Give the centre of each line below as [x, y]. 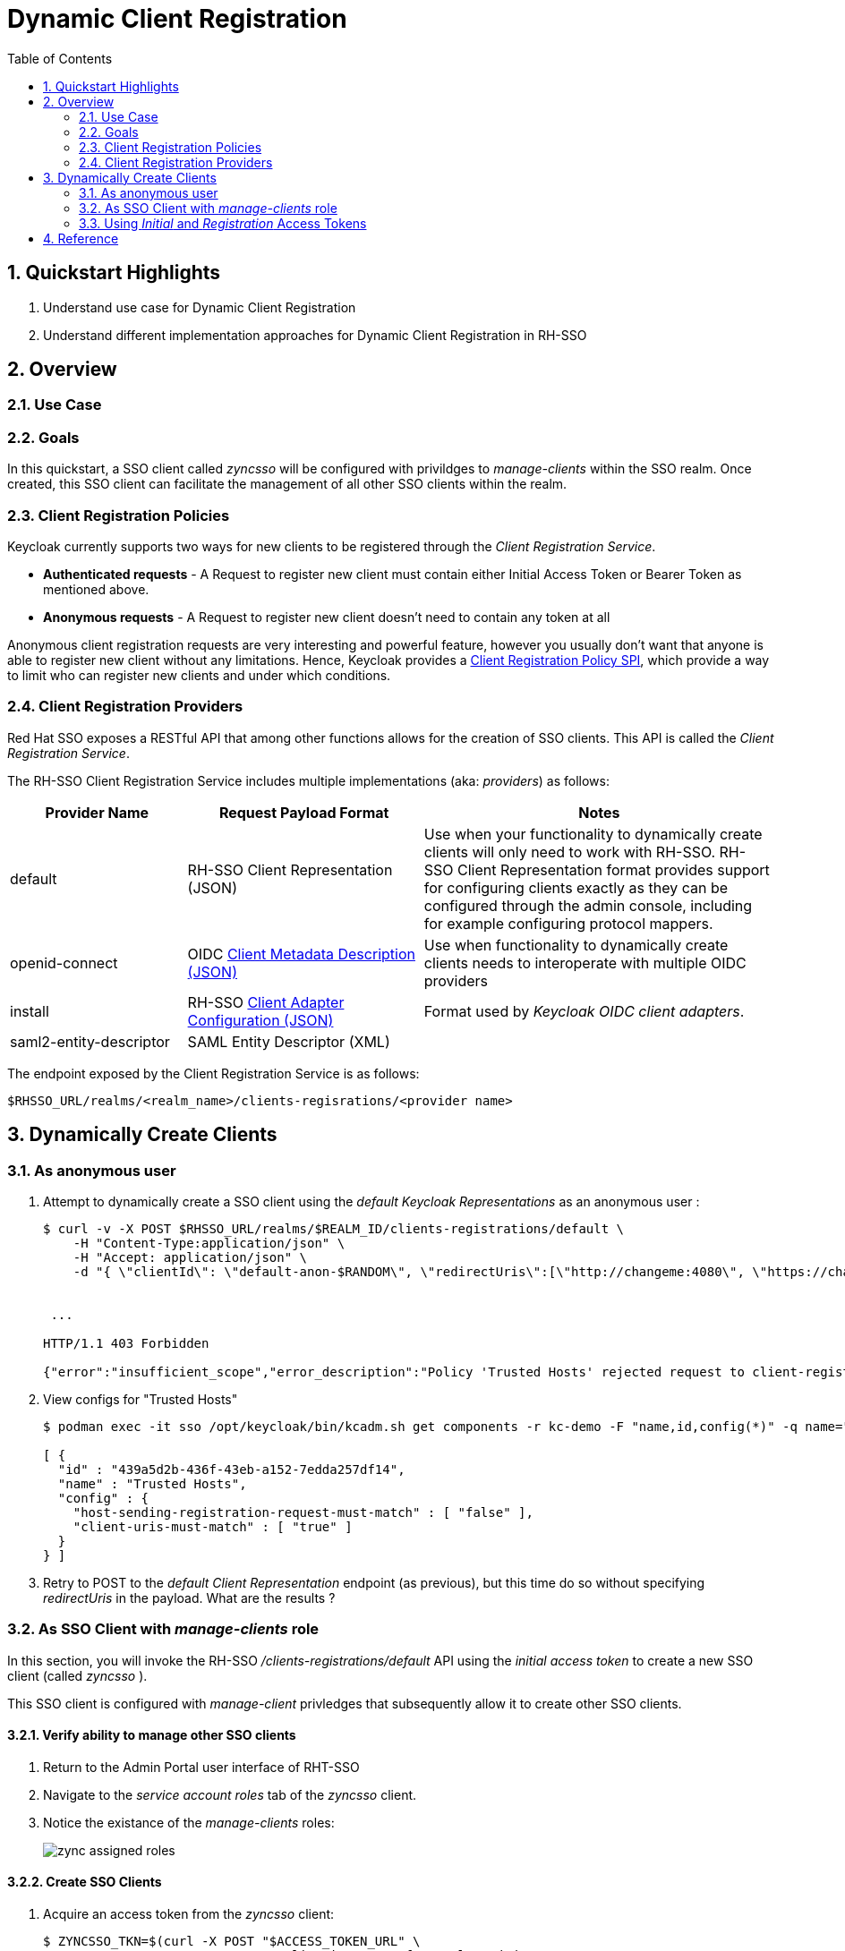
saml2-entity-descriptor [90, 1041]
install [30, 1011]
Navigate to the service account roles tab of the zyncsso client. [230, 1794]
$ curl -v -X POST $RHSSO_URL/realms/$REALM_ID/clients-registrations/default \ [334, 1228]
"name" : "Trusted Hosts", [152, 1483]
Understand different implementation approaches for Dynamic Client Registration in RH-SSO [315, 335]
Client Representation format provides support [614, 869]
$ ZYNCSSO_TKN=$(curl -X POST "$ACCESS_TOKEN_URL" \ [232, 1942]
